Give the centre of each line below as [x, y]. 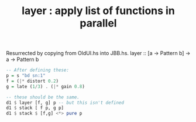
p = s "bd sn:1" [26, 76]
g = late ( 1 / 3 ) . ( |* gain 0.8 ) [45, 86]
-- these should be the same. [43, 97]
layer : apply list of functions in [98, 11]
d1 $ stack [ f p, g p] [35, 108]
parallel [98, 23]
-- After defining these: [37, 70]
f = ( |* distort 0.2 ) [32, 81]
